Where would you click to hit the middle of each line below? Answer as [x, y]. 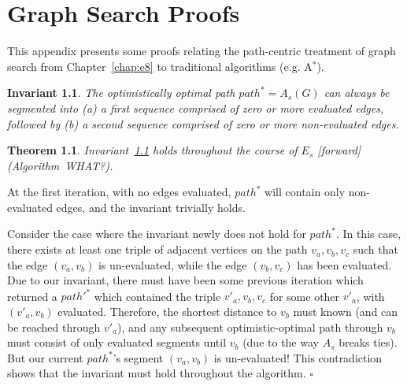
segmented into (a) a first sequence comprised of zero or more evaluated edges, [196, 108]
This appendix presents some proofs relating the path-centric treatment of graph [202, 51]
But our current [45, 357]
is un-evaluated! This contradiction [298, 357]
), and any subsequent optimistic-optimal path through [250, 327]
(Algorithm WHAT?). [60, 165]
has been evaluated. [344, 264]
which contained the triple [157, 296]
